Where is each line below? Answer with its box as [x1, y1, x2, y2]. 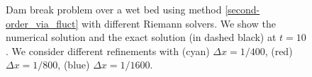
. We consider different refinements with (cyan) [6, 43, 210, 58]
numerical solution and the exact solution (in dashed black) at [6, 30, 277, 45]
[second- [225, 2, 260, 16]
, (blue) [57, 57, 90, 72]
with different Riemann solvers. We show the [82, 16, 276, 30]
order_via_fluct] [6, 16, 79, 30]
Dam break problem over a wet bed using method [6, 2, 222, 16]
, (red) [264, 43, 293, 58]
